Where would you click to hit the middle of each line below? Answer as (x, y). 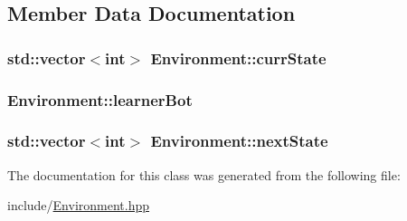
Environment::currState (238, 58)
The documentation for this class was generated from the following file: (204, 174)
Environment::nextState (239, 141)
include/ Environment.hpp (79, 205)
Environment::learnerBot (100, 99)
